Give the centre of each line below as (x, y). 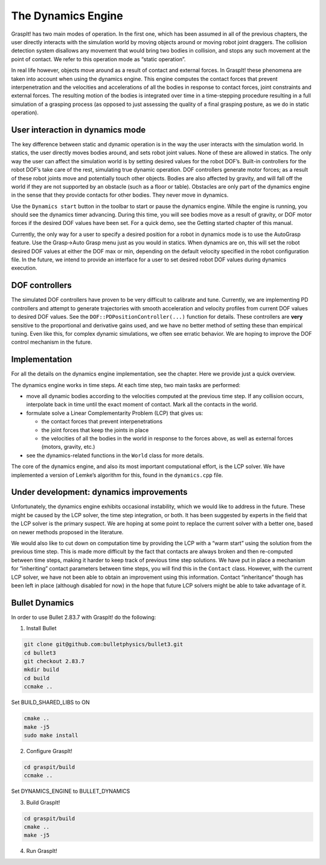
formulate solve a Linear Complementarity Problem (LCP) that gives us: (115, 413)
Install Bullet (41, 628)
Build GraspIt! (43, 802)
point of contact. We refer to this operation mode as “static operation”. (98, 59)
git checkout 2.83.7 (54, 661)
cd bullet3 (40, 653)
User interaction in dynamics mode (78, 130)
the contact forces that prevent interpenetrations (102, 422)
